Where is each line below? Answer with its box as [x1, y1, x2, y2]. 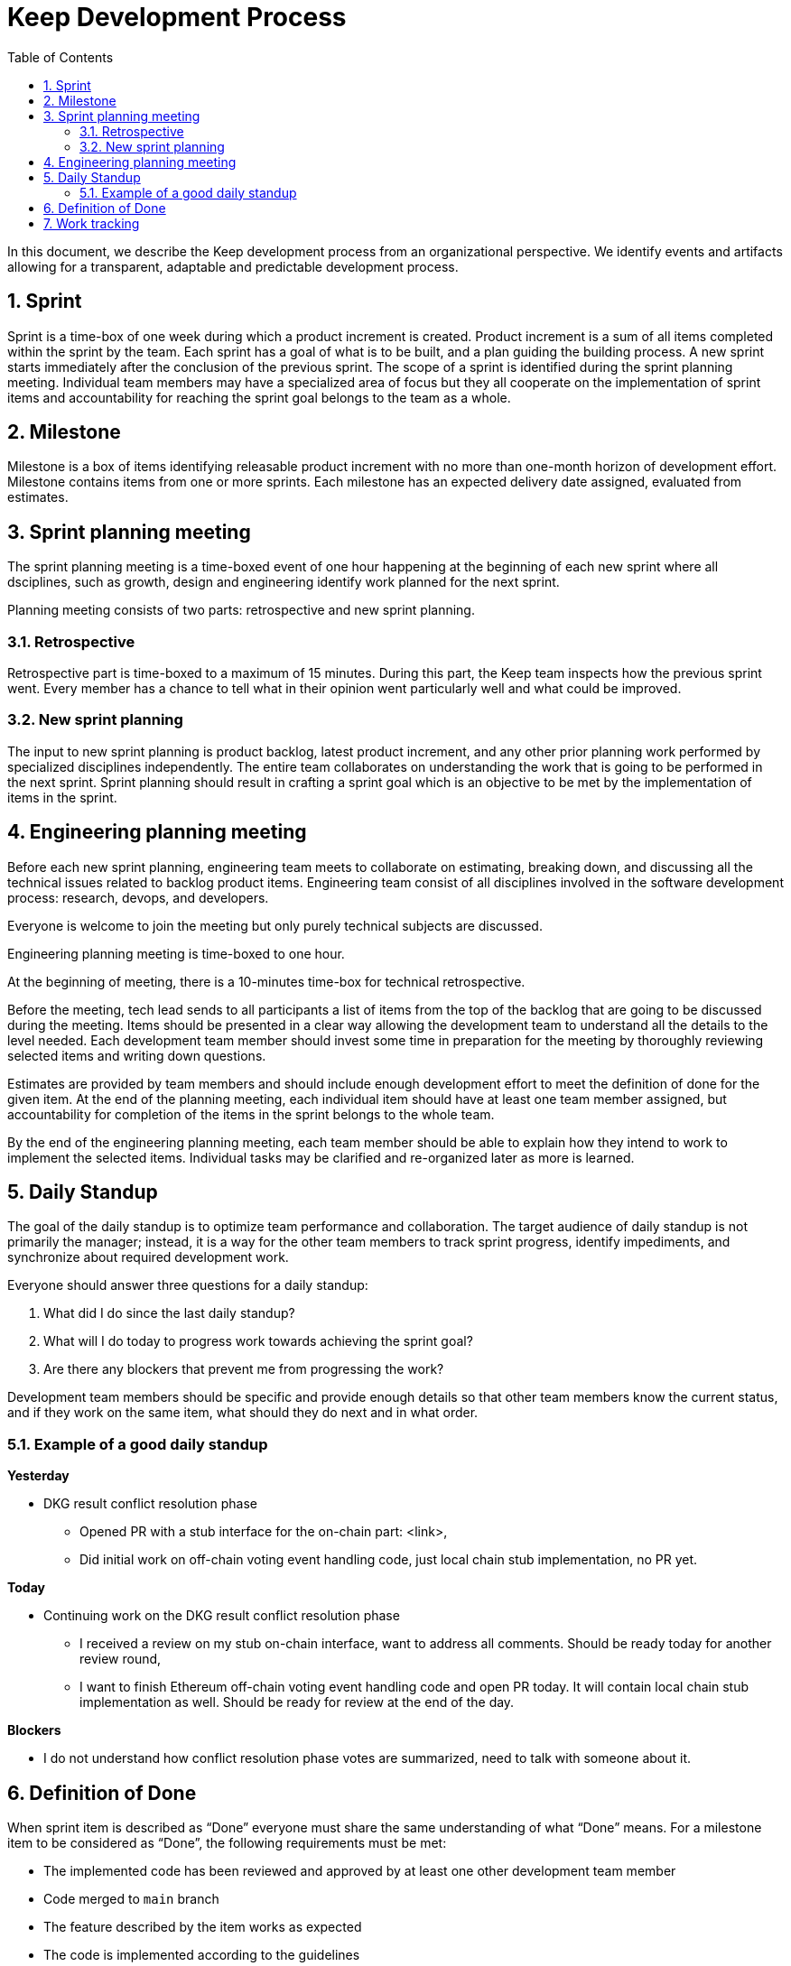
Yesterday [7, 1468, 70, 1484]
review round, [79, 1651, 162, 1667]
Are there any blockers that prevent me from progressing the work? [43, 1361, 444, 1377]
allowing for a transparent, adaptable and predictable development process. [7, 258, 459, 274]
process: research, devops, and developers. [7, 889, 269, 905]
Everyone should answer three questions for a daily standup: [7, 1277, 368, 1294]
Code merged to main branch [43, 1891, 219, 1907]
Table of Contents [7, 49, 114, 65]
